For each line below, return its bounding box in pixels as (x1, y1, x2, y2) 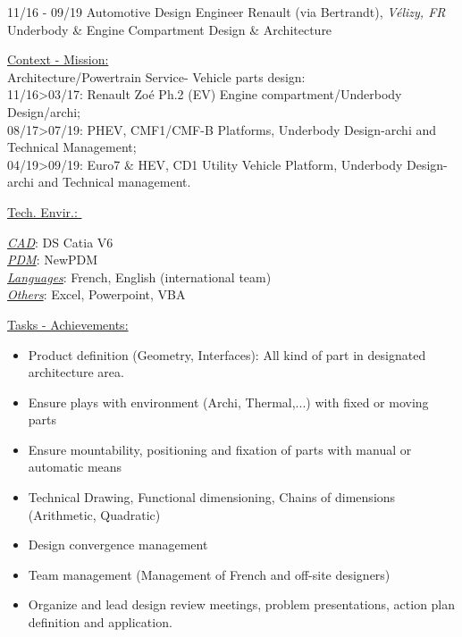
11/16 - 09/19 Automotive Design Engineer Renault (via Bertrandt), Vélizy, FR (7, 3, 446, 21)
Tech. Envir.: (7, 202, 78, 221)
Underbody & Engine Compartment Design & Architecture (7, 20, 332, 38)
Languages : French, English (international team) (7, 267, 272, 286)
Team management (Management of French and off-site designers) (28, 565, 391, 583)
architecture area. (28, 363, 124, 381)
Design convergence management (28, 535, 208, 554)
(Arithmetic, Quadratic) (28, 505, 161, 524)
